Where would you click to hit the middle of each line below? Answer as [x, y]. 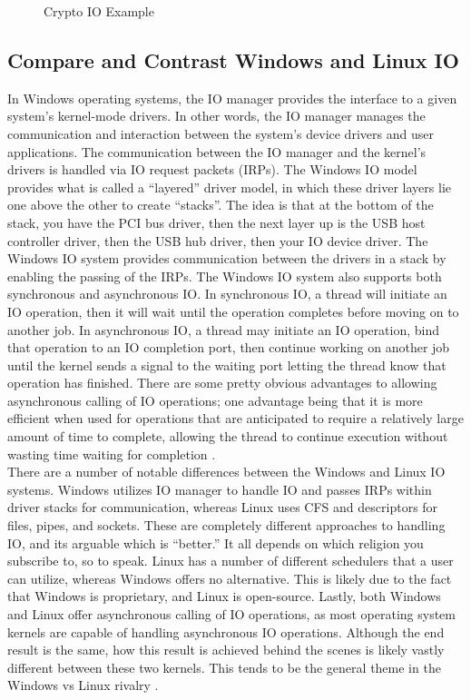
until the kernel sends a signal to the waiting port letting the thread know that [227, 365]
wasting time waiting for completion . [112, 454]
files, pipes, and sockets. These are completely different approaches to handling [226, 525]
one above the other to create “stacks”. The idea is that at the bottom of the [221, 205]
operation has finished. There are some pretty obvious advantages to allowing [222, 383]
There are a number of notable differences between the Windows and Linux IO [226, 472]
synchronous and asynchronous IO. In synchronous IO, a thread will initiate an [227, 294]
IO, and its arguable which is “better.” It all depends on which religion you [216, 542]
